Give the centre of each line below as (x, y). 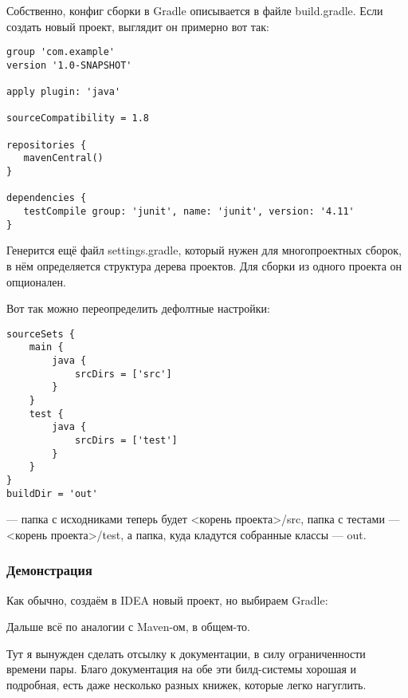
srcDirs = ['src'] (123, 374)
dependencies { (47, 198)
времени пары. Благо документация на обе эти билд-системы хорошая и (182, 669)
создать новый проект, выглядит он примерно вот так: (138, 26)
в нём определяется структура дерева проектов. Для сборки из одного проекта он (204, 265)
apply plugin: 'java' (64, 92)
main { (46, 347)
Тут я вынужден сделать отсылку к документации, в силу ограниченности (186, 653)
